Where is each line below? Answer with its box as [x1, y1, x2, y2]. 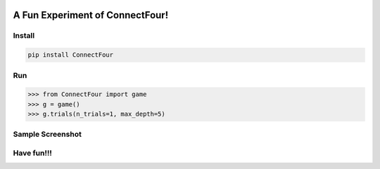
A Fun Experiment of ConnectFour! [13, 9, 169, 21]
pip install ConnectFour [27, 51, 114, 59]
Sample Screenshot [13, 130, 82, 140]
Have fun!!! [13, 148, 53, 158]
